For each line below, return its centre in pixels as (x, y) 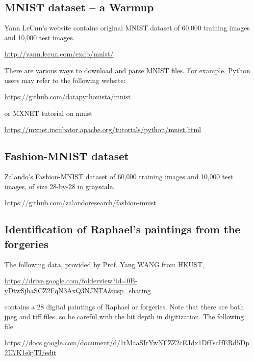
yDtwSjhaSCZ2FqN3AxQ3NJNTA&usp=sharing (78, 290)
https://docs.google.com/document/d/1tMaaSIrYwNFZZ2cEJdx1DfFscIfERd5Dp (127, 343)
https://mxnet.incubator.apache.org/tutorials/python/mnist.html (103, 129)
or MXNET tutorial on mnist (49, 113)
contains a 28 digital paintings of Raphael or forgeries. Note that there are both (124, 307)
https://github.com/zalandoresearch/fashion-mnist (80, 203)
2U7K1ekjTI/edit (30, 352)
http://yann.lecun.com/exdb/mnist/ (59, 54)
